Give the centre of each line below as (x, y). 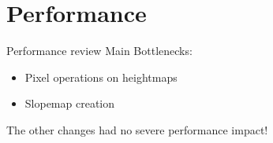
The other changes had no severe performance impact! (137, 129)
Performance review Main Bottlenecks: (99, 51)
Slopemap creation (70, 103)
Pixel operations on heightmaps (101, 77)
